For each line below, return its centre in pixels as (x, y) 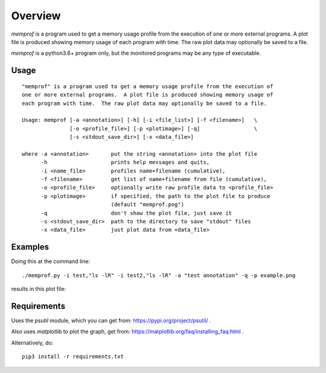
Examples (30, 247)
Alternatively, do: (32, 343)
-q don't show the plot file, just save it (136, 213)
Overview (36, 16)
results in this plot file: (39, 289)
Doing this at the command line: (51, 261)
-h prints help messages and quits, (125, 162)
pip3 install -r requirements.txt (73, 357)
